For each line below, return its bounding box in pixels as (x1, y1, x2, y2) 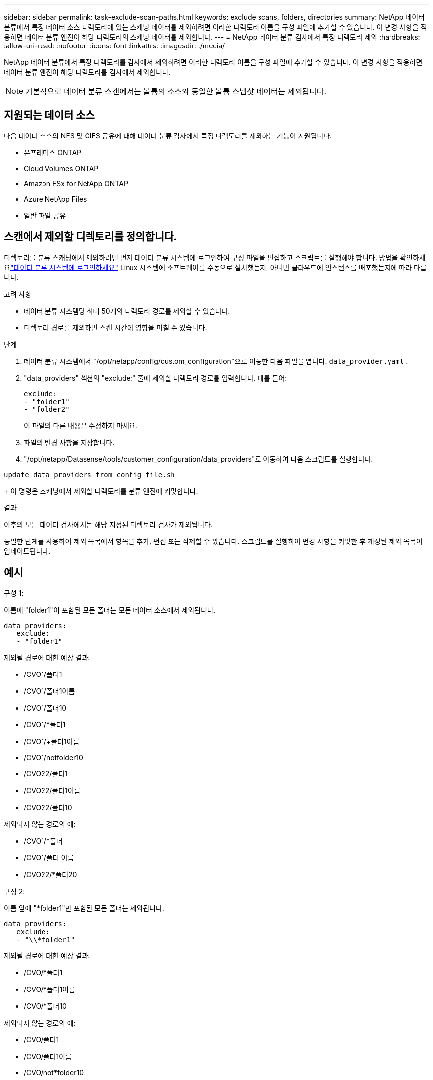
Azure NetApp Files (24, 194, 87, 203)
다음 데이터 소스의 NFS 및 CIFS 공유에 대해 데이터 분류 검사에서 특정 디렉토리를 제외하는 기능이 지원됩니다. (4, 131, 332, 140)
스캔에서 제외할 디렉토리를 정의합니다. (4, 230, 177, 243)
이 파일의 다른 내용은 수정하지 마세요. (24, 421, 137, 430)
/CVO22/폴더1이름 (24, 786, 81, 795)
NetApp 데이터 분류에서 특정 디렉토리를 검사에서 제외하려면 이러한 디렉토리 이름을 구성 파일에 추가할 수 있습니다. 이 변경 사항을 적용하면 (4, 58, 423, 66)
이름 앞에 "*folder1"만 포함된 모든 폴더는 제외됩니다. (4, 903, 164, 912)
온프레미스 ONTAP (24, 148, 82, 157)
